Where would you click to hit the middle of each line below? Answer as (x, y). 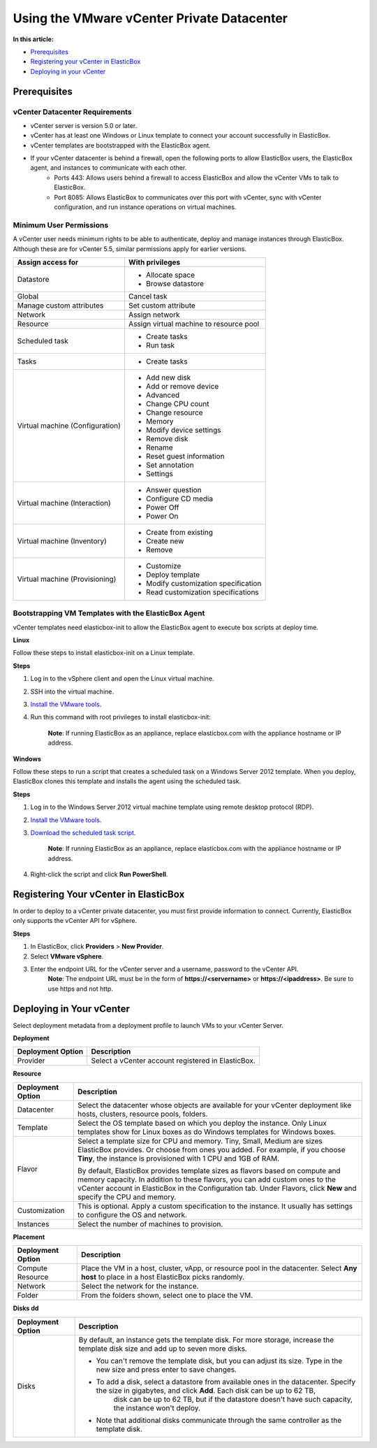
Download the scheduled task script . (83, 833)
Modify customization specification (204, 583)
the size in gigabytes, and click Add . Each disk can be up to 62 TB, (206, 1390)
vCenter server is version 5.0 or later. (84, 125)
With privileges (154, 262)
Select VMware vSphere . (67, 956)
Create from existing (179, 532)
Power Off (162, 507)
